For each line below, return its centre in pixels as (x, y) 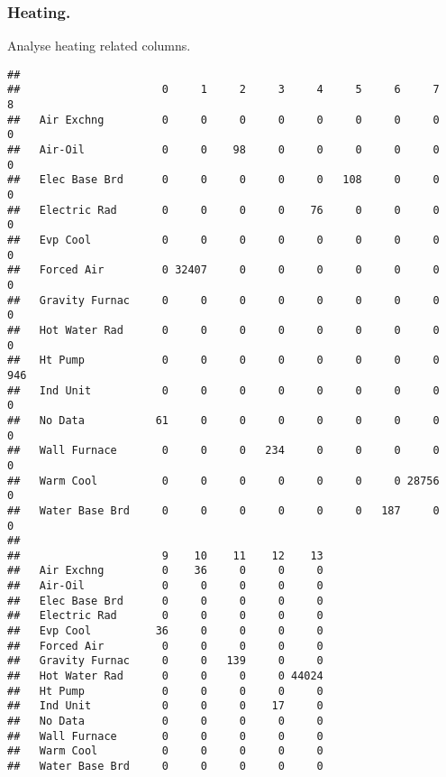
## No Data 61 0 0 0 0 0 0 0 (223, 420)
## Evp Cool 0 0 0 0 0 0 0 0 (223, 240)
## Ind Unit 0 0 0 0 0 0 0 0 (223, 390)
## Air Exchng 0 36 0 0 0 (165, 571)
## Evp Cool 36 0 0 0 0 (165, 631)
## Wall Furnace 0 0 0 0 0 (165, 736)
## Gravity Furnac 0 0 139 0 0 (165, 661)
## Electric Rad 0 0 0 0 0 (165, 616)
